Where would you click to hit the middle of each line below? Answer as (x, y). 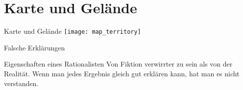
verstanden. (21, 83)
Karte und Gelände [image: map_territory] (73, 31)
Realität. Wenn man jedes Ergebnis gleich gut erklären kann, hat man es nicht (122, 73)
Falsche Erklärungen (35, 47)
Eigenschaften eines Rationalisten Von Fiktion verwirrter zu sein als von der (118, 64)
